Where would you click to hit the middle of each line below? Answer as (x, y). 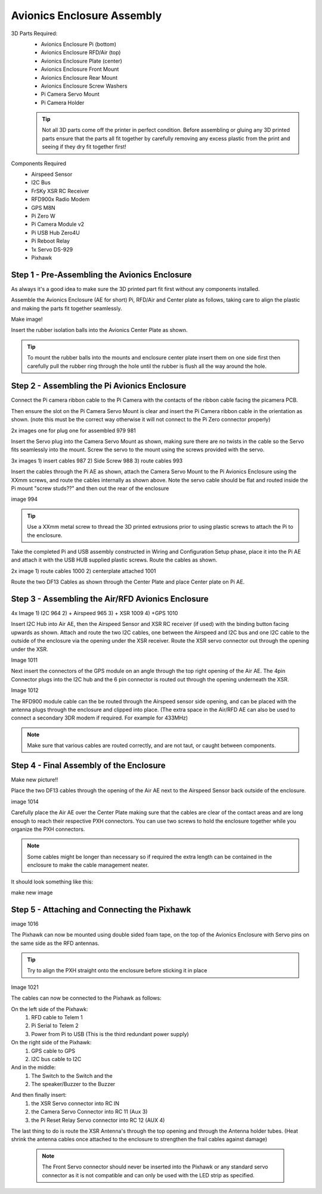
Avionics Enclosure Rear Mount (79, 77)
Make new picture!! (35, 780)
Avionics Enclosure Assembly (86, 15)
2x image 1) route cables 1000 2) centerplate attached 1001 (83, 571)
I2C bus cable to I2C (56, 1059)
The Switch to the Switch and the (72, 1075)
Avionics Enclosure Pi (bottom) (78, 44)
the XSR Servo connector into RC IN (75, 1103)
